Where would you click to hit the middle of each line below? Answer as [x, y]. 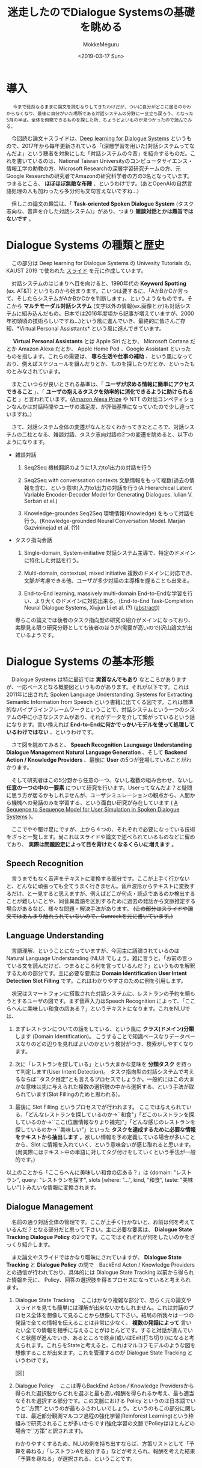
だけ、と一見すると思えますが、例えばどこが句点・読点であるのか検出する [103, 894]
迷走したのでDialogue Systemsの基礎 [101, 12]
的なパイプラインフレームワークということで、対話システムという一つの [95, 709]
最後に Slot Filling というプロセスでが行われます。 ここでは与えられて [100, 1107]
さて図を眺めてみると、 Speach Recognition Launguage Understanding [102, 745]
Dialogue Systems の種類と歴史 [85, 245]
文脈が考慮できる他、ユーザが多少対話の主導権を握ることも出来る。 [108, 580]
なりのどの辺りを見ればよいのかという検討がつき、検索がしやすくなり [107, 1044]
